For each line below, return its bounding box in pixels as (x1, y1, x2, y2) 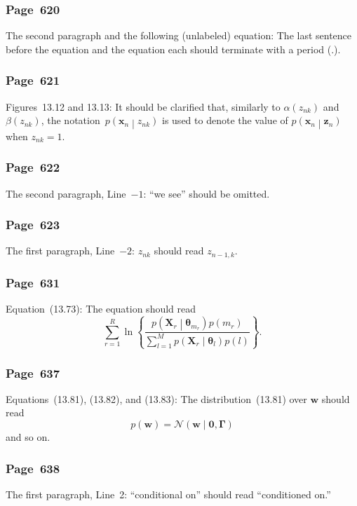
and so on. (6, 430, 50, 444)
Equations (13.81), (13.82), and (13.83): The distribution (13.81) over (6, 391, 307, 406)
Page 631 (6, 273, 60, 291)
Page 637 (6, 364, 60, 381)
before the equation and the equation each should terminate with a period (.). (6, 41, 341, 56)
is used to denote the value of (162, 113, 288, 128)
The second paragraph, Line (6, 186, 126, 200)
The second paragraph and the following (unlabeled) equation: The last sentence (6, 28, 352, 43)
